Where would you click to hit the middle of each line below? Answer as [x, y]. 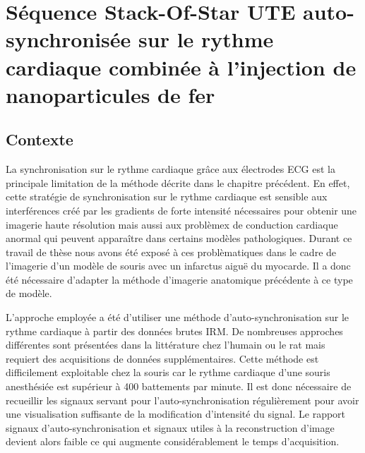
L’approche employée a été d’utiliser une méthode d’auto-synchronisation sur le [177, 317]
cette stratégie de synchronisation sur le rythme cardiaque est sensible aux [167, 197]
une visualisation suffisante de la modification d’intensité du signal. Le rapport [176, 414]
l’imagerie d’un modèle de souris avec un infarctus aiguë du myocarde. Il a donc [178, 266]
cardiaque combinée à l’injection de [181, 67]
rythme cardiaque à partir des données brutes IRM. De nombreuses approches [174, 331]
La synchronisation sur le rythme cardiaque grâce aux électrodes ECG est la [170, 169]
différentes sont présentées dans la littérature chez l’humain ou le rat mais [166, 345]
